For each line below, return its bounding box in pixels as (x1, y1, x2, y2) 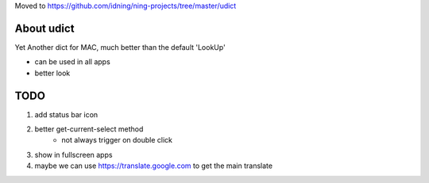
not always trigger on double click (61, 135, 173, 145)
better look (34, 68, 71, 78)
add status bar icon (34, 109, 99, 119)
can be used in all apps (34, 57, 110, 67)
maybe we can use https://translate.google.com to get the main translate (34, 161, 273, 170)
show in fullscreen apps (34, 150, 113, 159)
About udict (14, 21, 75, 35)
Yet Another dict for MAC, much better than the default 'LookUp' (14, 42, 226, 51)
